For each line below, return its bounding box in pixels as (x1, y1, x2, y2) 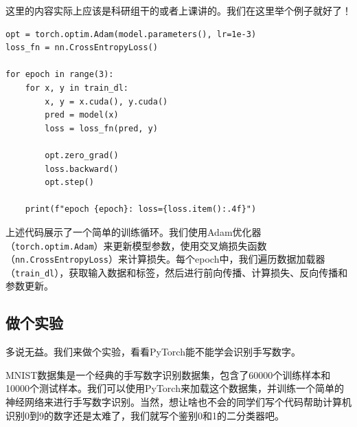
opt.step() (45, 177, 94, 188)
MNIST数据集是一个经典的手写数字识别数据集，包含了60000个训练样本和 (5, 367, 331, 382)
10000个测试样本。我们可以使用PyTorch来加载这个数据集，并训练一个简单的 (5, 381, 344, 395)
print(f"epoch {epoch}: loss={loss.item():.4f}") (25, 204, 257, 215)
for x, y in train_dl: (25, 83, 128, 93)
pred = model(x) (45, 110, 119, 120)
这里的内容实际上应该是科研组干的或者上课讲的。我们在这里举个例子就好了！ (5, 3, 352, 17)
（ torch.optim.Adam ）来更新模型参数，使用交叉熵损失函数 (5, 238, 267, 252)
